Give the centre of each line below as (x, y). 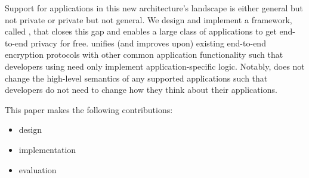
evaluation (38, 169)
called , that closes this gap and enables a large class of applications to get (141, 31)
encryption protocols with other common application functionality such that (144, 54)
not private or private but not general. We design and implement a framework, (149, 19)
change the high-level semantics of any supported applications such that (136, 78)
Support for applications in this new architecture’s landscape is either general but (154, 8)
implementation (47, 149)
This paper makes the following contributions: (89, 109)
